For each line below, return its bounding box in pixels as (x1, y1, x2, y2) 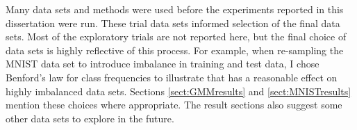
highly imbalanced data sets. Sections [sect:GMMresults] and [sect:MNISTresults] (6, 83, 351, 98)
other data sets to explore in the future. (6, 111, 174, 125)
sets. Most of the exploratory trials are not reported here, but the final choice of (6, 29, 347, 44)
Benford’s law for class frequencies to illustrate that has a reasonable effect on (6, 70, 338, 84)
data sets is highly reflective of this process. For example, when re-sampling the (6, 42, 344, 57)
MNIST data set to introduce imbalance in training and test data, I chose (6, 56, 319, 71)
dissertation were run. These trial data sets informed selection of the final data (6, 15, 340, 30)
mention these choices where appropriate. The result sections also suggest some (6, 97, 342, 112)
